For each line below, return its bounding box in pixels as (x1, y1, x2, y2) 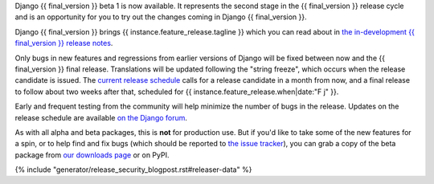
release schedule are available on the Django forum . (14, 112, 188, 122)
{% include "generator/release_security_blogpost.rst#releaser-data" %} (14, 165, 252, 174)
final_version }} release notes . (14, 39, 113, 48)
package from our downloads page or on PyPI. (14, 149, 170, 160)
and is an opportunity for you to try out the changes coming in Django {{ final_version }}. (14, 12, 307, 22)
